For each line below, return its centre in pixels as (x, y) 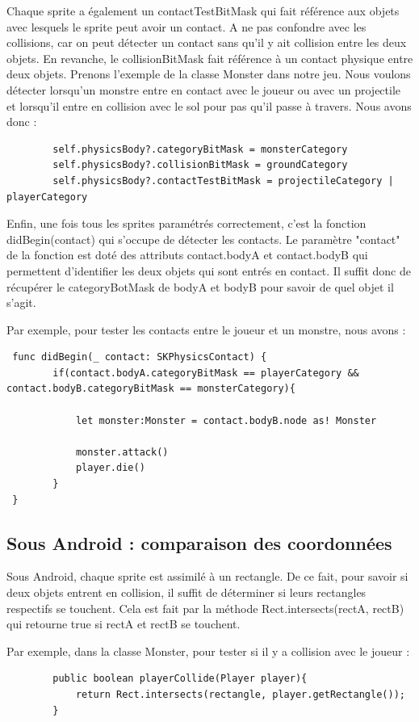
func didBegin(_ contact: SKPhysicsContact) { (140, 357)
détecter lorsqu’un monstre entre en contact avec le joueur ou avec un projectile (204, 89)
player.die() (110, 468)
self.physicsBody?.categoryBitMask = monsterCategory (200, 149)
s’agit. (21, 302)
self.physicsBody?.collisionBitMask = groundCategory (200, 165)
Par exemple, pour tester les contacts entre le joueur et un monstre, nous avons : (206, 329)
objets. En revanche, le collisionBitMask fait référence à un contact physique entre (210, 58)
